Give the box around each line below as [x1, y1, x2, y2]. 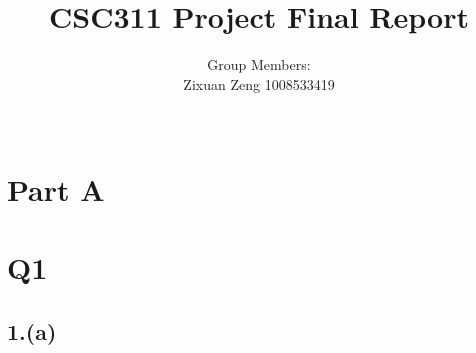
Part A [7, 168, 105, 209]
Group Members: [207, 54, 311, 75]
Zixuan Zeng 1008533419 [183, 73, 335, 94]
